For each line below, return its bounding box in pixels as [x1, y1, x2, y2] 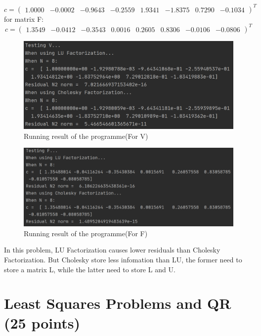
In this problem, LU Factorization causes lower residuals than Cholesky [4, 245, 220, 255]
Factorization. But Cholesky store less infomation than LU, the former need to [4, 254, 242, 265]
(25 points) [4, 312, 81, 333]
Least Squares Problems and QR [4, 293, 231, 313]
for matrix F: [4, 13, 44, 24]
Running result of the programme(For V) [24, 130, 148, 141]
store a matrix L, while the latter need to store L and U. [4, 264, 175, 274]
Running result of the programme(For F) [24, 228, 148, 238]
